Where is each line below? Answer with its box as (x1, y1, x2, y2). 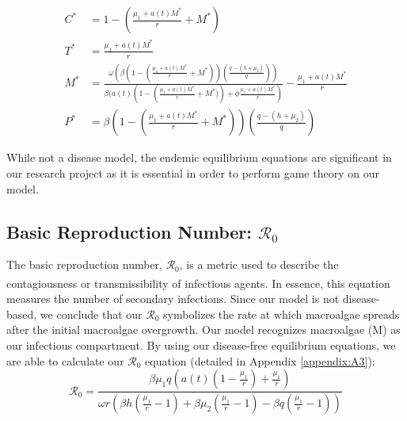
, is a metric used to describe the (179, 256, 339, 273)
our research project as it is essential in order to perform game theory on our (6, 165, 379, 181)
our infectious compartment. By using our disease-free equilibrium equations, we (6, 337, 396, 354)
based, (6, 305, 37, 322)
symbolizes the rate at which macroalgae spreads (163, 305, 400, 322)
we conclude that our (40, 305, 143, 322)
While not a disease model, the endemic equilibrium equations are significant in (6, 149, 392, 166)
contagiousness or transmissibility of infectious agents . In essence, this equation (6, 274, 390, 291)
